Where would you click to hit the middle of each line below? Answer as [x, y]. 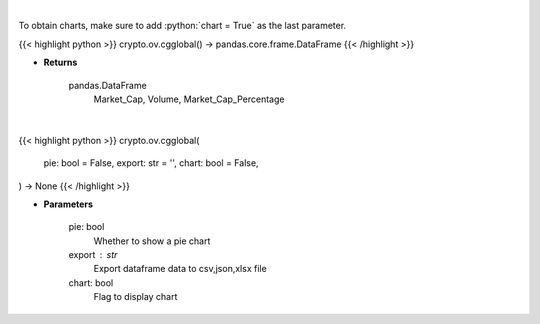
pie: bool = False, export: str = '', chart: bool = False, [151, 163]
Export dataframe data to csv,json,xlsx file [180, 269]
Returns [60, 62]
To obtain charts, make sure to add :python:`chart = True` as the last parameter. [182, 26]
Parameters [68, 204]
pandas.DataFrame [107, 85]
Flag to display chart [135, 297]
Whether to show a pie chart [152, 241]
